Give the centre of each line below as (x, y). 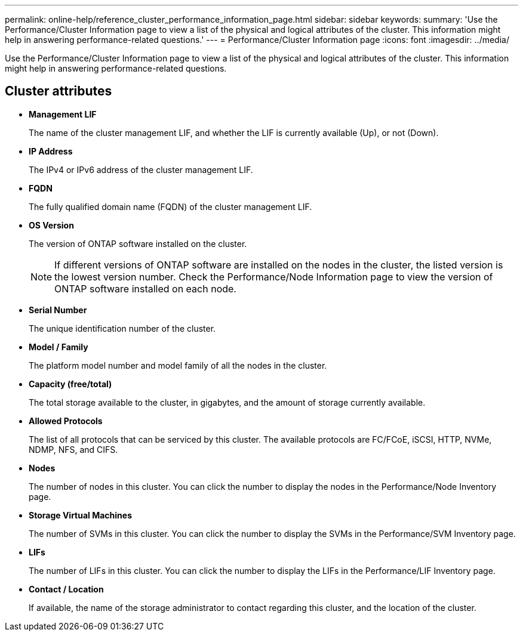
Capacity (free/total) (70, 384)
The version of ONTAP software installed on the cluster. (138, 243)
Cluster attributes (59, 91)
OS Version (51, 225)
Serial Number (58, 310)
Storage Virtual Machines (80, 515)
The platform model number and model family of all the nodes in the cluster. (178, 365)
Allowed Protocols (66, 421)
